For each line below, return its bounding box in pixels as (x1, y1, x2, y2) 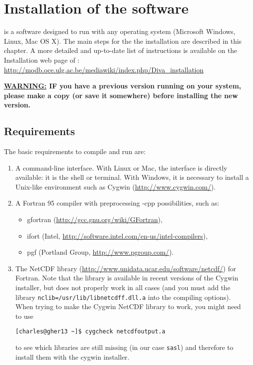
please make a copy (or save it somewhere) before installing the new (4, 90, 238, 100)
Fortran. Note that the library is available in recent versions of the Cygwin (15, 273, 238, 283)
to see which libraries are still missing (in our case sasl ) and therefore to (15, 342, 234, 352)
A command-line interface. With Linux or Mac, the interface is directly (15, 162, 227, 173)
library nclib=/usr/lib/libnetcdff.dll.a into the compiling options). (15, 292, 231, 302)
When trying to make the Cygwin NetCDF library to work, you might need (15, 301, 241, 312)
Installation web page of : (4, 54, 80, 65)
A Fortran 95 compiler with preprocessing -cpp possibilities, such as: (15, 198, 219, 208)
